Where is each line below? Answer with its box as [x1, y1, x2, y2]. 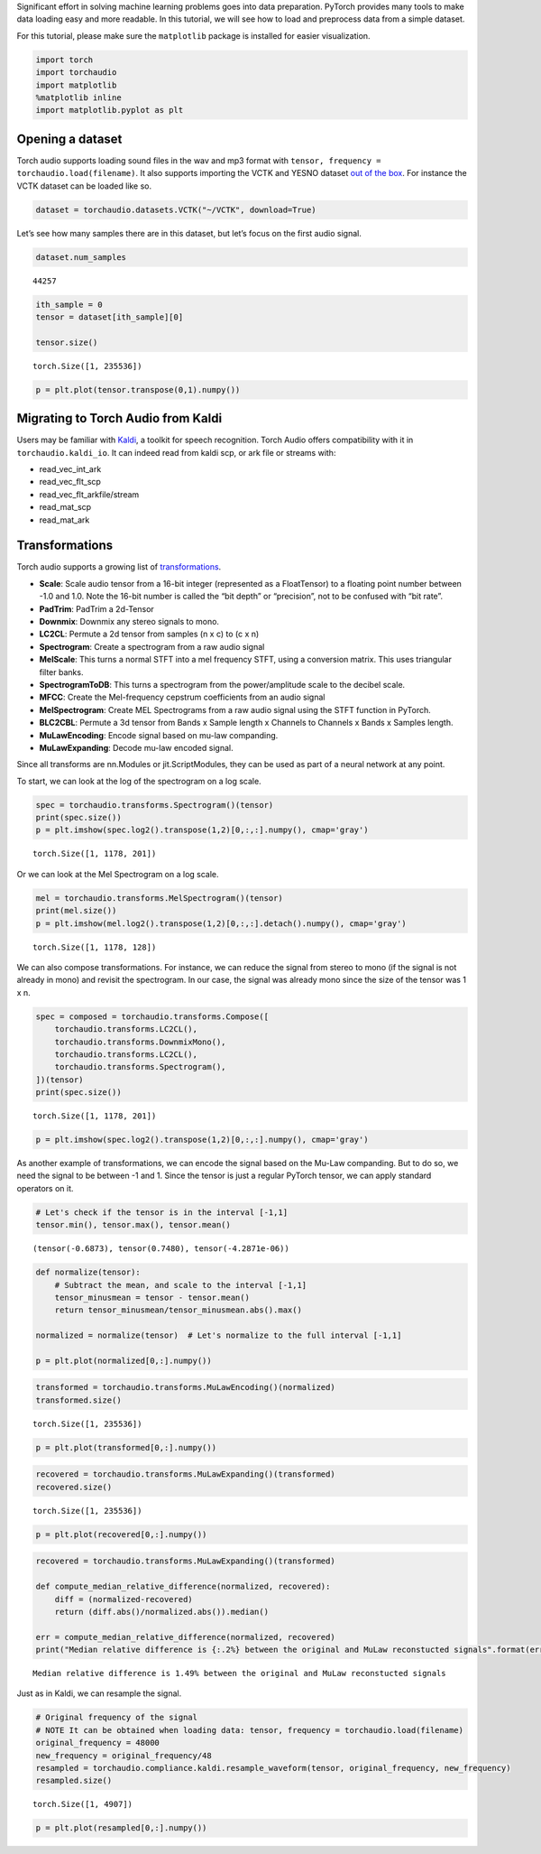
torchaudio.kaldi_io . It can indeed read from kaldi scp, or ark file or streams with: [16, 447, 336, 458]
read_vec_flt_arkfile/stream [39, 488, 140, 500]
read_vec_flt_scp [39, 477, 101, 487]
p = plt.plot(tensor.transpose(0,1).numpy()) [35, 385, 241, 394]
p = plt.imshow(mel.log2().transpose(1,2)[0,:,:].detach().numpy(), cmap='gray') [35, 918, 408, 929]
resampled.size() [35, 1775, 113, 1786]
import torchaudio [35, 68, 117, 78]
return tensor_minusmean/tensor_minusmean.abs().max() [54, 1305, 302, 1315]
